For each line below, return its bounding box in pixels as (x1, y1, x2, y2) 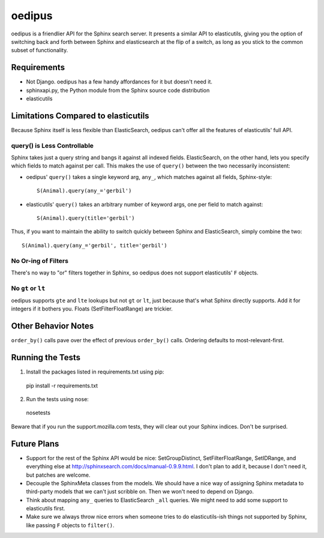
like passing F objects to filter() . (26, 521, 115, 528)
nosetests (26, 409, 51, 417)
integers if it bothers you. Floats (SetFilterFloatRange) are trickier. (11, 305, 173, 312)
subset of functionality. (11, 47, 68, 54)
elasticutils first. (26, 505, 65, 512)
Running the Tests (11, 352, 81, 363)
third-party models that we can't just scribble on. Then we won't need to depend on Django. (26, 488, 254, 495)
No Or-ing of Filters (11, 256, 69, 265)
